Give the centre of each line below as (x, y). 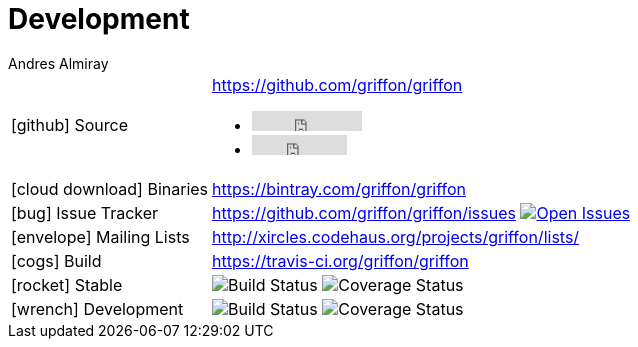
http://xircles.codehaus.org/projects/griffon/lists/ (396, 236)
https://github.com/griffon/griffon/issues (364, 212)
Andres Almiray (58, 63)
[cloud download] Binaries (110, 188)
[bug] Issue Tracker (85, 212)
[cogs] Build (56, 260)
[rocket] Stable (67, 284)
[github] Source (69, 124)
